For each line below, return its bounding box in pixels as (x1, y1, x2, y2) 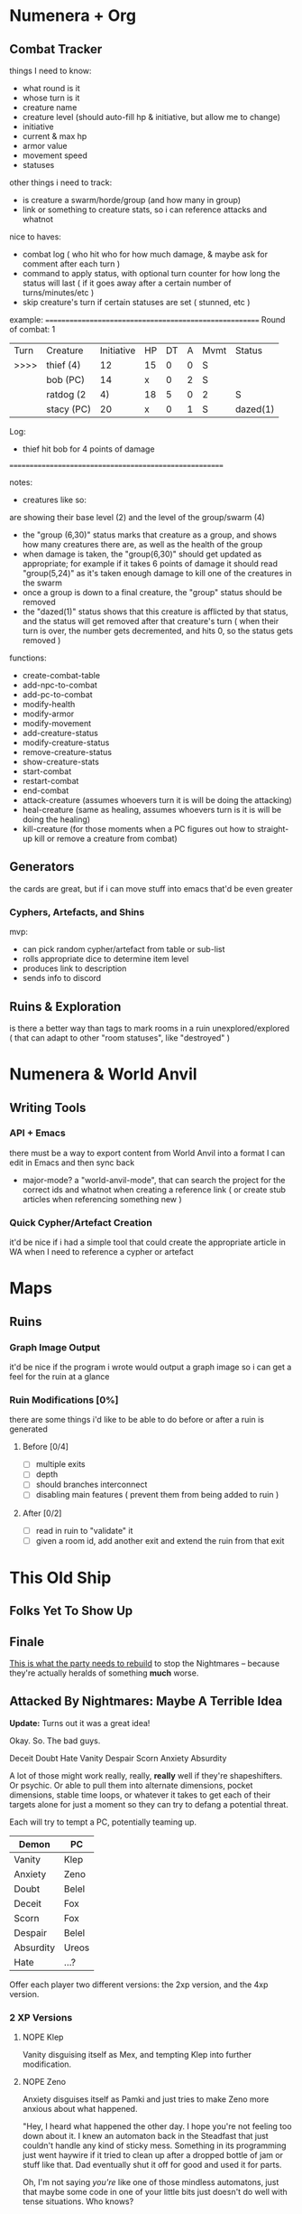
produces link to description (22, 963, 127, 974)
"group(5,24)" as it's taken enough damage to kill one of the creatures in (22, 568, 293, 578)
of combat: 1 (9, 324, 56, 334)
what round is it (22, 83, 81, 93)
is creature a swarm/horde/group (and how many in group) (22, 195, 242, 205)
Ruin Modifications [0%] (9, 1393, 119, 1406)
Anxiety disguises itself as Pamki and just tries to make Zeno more (22, 2094, 270, 2105)
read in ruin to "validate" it (35, 1525, 133, 1536)
